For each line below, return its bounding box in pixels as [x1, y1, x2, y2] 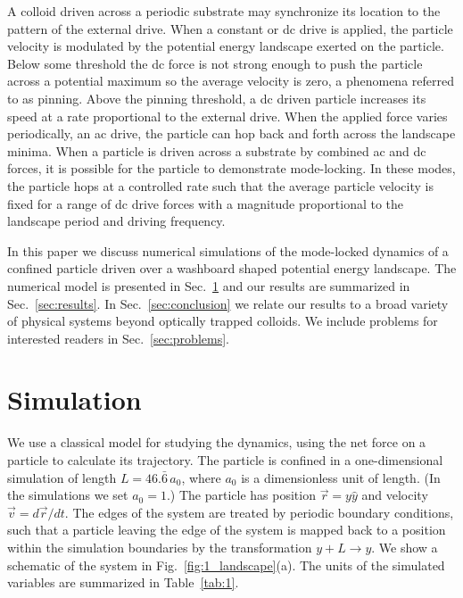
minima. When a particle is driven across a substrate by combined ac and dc [7, 141, 426, 160]
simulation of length [7, 468, 117, 486]
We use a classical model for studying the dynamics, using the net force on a [7, 433, 426, 452]
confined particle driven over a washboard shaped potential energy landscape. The [7, 259, 457, 278]
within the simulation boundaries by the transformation [7, 537, 312, 556]
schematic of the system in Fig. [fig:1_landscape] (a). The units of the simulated [7, 555, 445, 574]
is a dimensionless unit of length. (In [241, 468, 441, 486]
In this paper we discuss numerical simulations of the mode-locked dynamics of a [7, 241, 449, 260]
